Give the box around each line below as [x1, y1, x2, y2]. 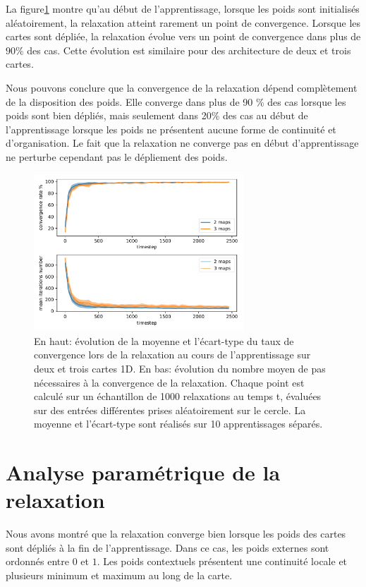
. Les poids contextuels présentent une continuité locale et [97, 554, 348, 569]
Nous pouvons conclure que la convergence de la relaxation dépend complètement [6, 80, 358, 95]
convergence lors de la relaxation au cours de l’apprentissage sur [34, 347, 311, 362]
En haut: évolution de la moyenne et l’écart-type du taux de [34, 333, 294, 348]
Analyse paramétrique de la [6, 458, 281, 487]
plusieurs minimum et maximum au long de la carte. [6, 568, 233, 583]
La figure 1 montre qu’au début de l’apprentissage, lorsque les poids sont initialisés [6, 1, 360, 16]
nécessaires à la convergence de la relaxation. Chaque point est [34, 375, 305, 389]
